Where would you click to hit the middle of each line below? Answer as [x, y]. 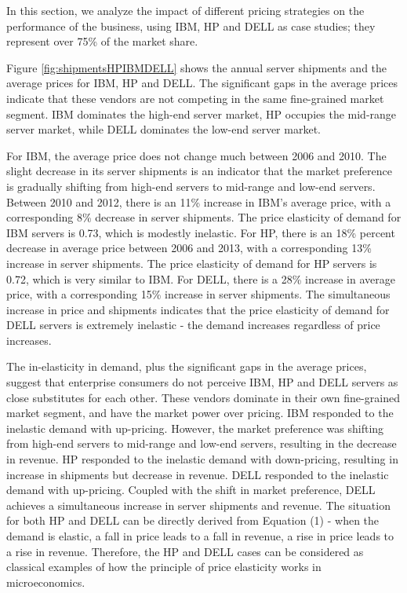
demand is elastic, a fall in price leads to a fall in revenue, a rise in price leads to [200, 536]
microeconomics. [46, 582]
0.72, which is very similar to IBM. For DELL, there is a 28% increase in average [201, 278]
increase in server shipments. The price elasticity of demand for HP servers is [192, 263]
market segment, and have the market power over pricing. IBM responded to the [200, 413]
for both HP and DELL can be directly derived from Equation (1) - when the [193, 520]
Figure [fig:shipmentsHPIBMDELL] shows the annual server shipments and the [197, 67]
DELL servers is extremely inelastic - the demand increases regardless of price [193, 325]
